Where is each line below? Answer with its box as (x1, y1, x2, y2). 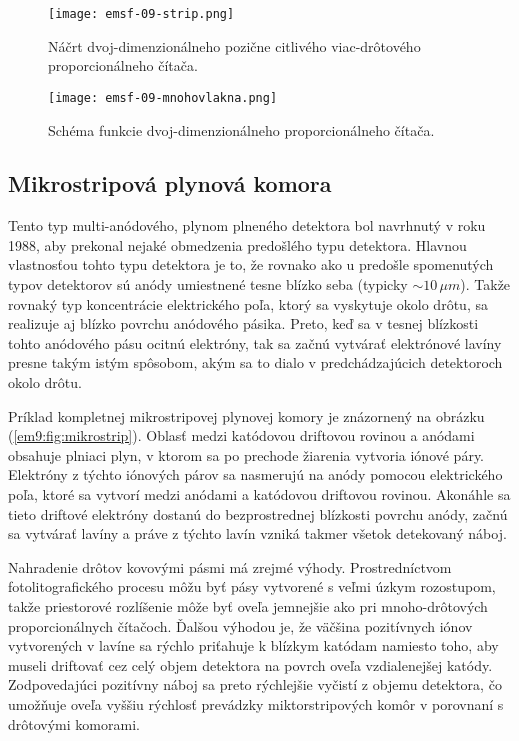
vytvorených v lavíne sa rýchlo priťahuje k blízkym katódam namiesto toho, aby (8, 635, 499, 656)
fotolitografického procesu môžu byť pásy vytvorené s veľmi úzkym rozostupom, (8, 576, 496, 597)
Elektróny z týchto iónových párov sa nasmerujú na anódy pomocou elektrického (8, 464, 503, 485)
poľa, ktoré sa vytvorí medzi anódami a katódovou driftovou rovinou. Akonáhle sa (8, 484, 511, 505)
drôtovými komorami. (8, 713, 140, 734)
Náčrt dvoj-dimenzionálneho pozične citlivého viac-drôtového (48, 35, 421, 56)
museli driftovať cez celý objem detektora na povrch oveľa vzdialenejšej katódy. (8, 654, 493, 675)
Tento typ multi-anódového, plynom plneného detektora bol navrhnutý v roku (8, 215, 486, 236)
